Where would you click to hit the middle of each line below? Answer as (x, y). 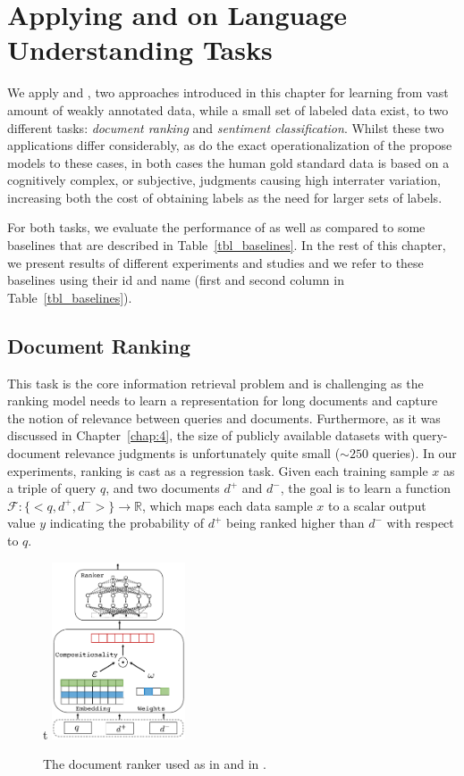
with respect (420, 523)
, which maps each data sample (227, 505)
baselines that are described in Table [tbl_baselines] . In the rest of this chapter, (227, 245)
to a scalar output (377, 505)
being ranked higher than (295, 523)
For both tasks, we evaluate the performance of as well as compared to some (216, 227)
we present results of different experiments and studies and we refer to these (215, 262)
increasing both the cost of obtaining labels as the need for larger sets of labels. (225, 197)
